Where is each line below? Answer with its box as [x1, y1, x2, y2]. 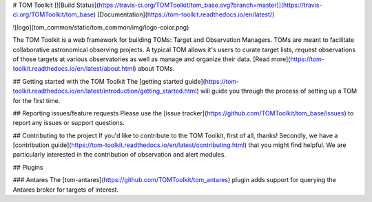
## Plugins [12, 163, 43, 171]
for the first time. [12, 96, 61, 104]
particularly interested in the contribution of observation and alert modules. [12, 150, 227, 159]
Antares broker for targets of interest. [12, 186, 119, 194]
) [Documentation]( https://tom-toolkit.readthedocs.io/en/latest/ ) [93, 10, 275, 19]
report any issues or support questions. [12, 119, 125, 127]
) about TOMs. [134, 65, 175, 73]
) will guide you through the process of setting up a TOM [196, 87, 358, 96]
